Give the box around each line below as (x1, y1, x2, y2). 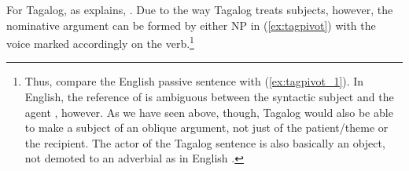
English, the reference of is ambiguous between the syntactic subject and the (24, 89, 394, 105)
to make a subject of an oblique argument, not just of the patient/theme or (24, 119, 389, 136)
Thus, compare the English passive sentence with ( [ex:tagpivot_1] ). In (24, 73, 364, 89)
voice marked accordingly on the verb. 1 (6, 33, 194, 51)
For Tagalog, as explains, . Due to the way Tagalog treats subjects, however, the (6, 2, 393, 17)
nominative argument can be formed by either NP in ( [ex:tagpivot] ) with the (6, 16, 376, 33)
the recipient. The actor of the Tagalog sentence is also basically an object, (24, 134, 385, 151)
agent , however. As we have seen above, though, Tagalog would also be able (24, 104, 393, 120)
